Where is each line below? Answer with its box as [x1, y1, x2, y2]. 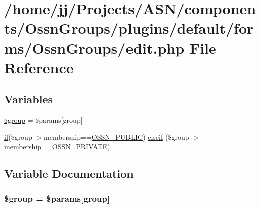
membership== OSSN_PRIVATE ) [4, 141, 110, 152]
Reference [4, 57, 74, 77]
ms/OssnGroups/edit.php [4, 37, 185, 58]
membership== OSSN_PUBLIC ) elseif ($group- [44, 131, 192, 142]
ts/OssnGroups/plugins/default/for [4, 18, 254, 38]
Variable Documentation [4, 166, 134, 181]
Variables [4, 91, 53, 107]
